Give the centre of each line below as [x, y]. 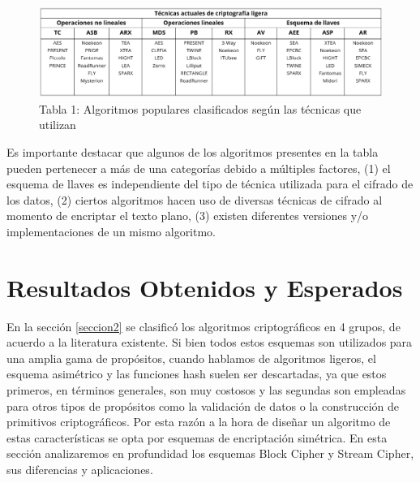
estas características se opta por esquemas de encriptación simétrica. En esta [197, 437]
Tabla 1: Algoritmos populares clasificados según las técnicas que [200, 108]
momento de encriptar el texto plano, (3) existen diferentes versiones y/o [188, 216]
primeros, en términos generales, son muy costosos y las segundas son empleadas [206, 390]
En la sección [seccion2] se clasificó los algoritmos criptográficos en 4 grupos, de [204, 326]
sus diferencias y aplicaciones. [80, 470]
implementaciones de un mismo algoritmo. [111, 231]
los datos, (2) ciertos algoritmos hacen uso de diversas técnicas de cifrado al [195, 199]
